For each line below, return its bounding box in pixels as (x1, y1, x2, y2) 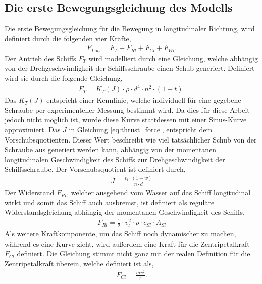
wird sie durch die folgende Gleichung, (5, 73, 123, 83)
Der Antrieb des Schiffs (5, 53, 76, 63)
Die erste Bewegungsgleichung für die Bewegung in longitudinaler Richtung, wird (5, 23, 255, 34)
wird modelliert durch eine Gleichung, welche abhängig (88, 53, 258, 63)
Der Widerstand (5, 187, 55, 198)
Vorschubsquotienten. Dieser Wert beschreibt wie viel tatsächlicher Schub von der (5, 134, 257, 145)
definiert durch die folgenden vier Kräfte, (5, 33, 131, 43)
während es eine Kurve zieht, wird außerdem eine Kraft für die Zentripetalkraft (5, 238, 250, 249)
